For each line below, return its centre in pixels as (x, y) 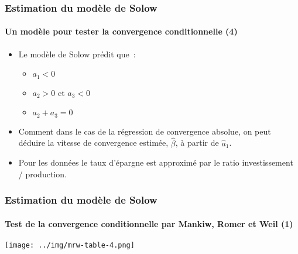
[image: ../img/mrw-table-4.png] (70, 245)
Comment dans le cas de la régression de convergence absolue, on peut (145, 131)
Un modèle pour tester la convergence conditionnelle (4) (121, 31)
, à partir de (197, 143)
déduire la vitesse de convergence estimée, (93, 143)
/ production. (42, 174)
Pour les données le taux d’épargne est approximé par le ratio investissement (156, 162)
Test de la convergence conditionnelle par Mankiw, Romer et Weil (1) (149, 223)
